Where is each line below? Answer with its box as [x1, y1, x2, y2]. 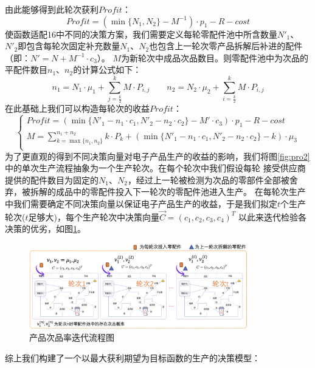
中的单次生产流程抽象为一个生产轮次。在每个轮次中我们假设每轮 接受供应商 [5, 162, 306, 174]
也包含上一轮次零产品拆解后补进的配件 [149, 39, 303, 52]
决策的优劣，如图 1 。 [5, 222, 86, 235]
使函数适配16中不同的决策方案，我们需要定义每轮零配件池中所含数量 [5, 27, 277, 40]
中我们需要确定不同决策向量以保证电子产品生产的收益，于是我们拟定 [5, 197, 277, 210]
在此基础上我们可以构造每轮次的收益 [5, 102, 150, 115]
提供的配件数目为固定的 [5, 173, 99, 186]
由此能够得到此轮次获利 [5, 3, 99, 15]
